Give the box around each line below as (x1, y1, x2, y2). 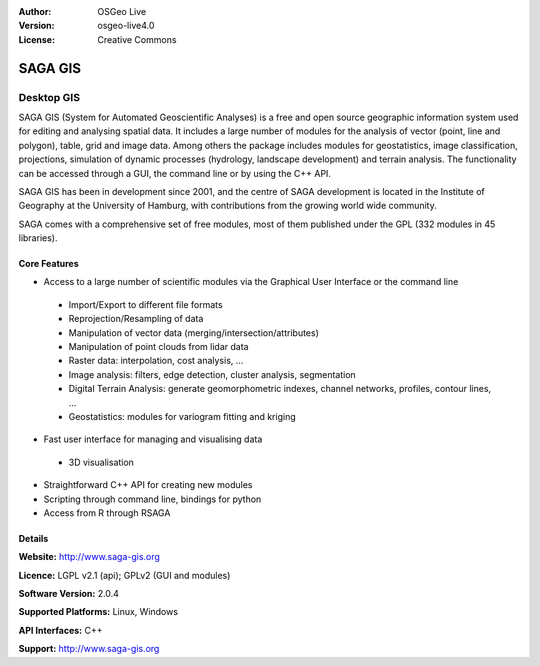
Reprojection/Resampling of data (68, 313, 204, 325)
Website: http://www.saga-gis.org (18, 551, 160, 563)
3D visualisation (68, 456, 135, 468)
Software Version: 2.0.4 (18, 588, 120, 600)
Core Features (18, 258, 79, 270)
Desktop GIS (18, 90, 80, 104)
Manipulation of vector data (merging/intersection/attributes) (68, 326, 320, 339)
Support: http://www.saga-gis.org (18, 643, 160, 655)
